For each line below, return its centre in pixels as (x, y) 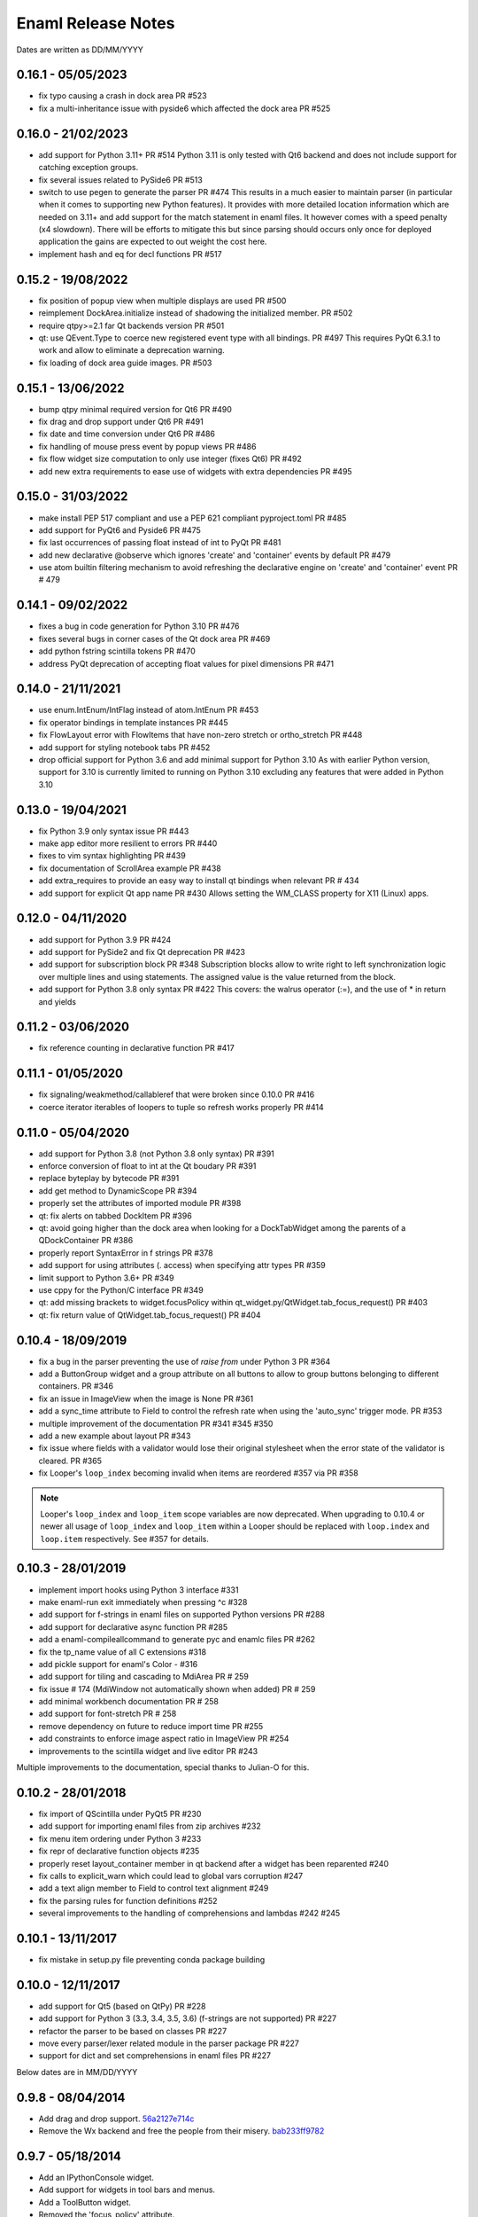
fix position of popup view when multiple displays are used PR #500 (162, 301)
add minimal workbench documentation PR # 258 (128, 1702)
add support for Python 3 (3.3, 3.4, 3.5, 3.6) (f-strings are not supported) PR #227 (187, 2018)
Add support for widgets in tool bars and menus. (127, 2190)
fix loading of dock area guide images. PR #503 (125, 363)
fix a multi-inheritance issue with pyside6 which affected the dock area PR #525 (185, 108)
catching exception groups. (89, 168)
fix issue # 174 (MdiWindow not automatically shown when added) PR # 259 (177, 1688)
